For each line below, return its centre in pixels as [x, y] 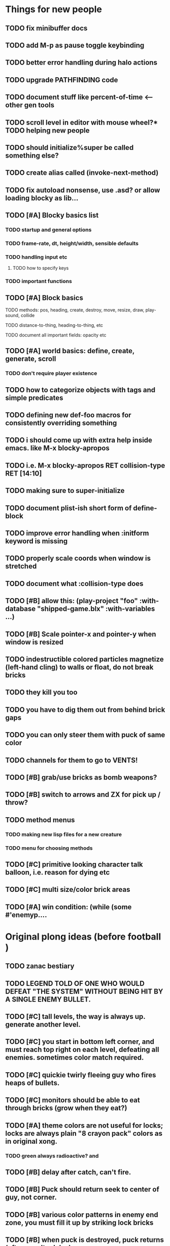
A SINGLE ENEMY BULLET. [48, 999]
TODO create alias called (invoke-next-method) [82, 173]
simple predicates [34, 398]
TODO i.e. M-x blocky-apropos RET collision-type [85, 465]
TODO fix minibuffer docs [46, 28]
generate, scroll [31, 359]
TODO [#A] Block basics [44, 298]
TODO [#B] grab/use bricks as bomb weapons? [81, 777]
